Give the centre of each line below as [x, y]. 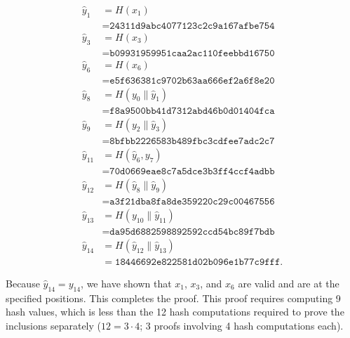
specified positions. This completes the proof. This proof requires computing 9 [173, 298]
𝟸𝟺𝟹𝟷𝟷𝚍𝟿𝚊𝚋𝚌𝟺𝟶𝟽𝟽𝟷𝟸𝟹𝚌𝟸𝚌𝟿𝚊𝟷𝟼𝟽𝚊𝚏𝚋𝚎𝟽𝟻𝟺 [192, 26]
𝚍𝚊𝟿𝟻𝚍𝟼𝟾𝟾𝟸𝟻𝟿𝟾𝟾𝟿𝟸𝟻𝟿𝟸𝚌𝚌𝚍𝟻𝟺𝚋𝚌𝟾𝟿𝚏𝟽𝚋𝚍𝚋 [192, 232]
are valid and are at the [289, 283]
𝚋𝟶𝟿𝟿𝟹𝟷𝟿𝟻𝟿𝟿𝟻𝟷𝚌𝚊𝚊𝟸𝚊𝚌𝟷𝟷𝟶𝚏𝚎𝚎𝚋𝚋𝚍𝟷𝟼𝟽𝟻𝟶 [192, 53]
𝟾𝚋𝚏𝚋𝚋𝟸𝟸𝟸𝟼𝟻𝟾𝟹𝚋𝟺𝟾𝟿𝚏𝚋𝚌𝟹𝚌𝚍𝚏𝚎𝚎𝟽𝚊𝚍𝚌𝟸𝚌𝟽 [192, 141]
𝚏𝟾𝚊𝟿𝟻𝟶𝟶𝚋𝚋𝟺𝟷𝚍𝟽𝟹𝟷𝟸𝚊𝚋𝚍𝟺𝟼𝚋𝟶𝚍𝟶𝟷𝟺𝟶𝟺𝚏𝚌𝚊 [192, 111]
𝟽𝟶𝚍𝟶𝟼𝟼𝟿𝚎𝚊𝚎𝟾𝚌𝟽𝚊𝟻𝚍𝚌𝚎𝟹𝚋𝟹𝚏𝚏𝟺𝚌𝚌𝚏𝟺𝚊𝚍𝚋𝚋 [192, 171]
